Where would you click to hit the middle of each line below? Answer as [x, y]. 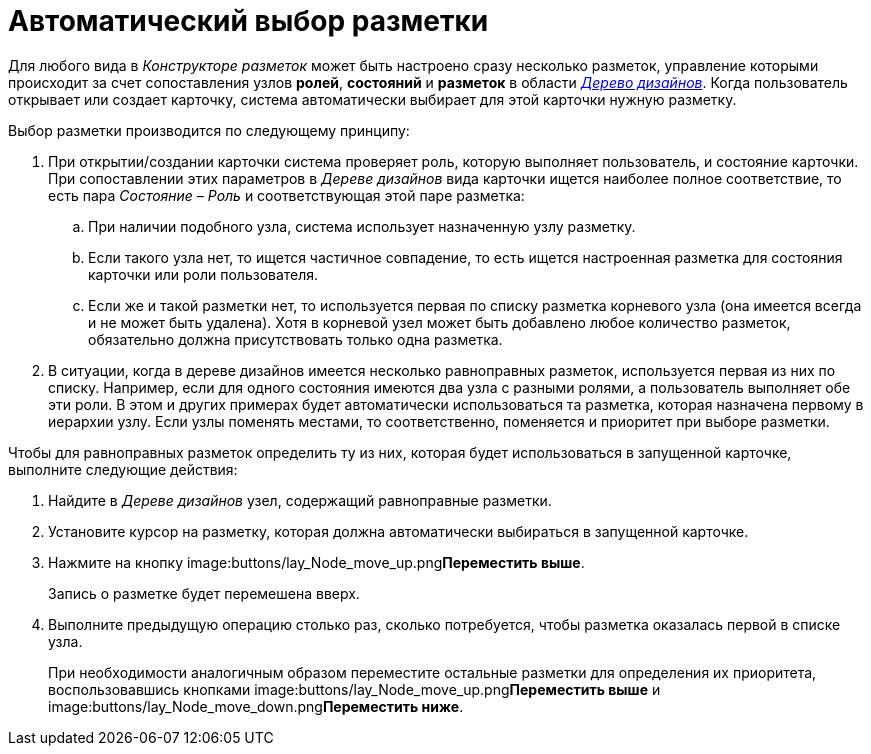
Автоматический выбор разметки [248, 21]
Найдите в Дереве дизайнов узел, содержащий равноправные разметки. [300, 500]
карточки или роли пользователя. [203, 274]
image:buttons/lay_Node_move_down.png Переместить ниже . [256, 706]
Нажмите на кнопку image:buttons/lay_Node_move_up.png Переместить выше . [316, 562]
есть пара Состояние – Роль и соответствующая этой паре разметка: [286, 195]
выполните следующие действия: [123, 469]
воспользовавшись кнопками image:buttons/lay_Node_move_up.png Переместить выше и [354, 689]
